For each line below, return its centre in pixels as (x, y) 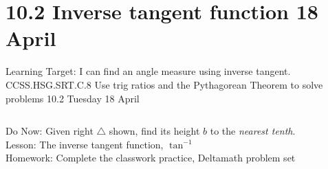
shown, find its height (154, 131)
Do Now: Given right (50, 131)
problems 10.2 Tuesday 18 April (73, 98)
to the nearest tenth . (253, 131)
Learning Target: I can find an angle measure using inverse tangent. (148, 71)
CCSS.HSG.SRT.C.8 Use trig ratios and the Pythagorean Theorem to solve (164, 84)
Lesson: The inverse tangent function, (85, 144)
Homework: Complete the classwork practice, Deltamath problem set (151, 158)
